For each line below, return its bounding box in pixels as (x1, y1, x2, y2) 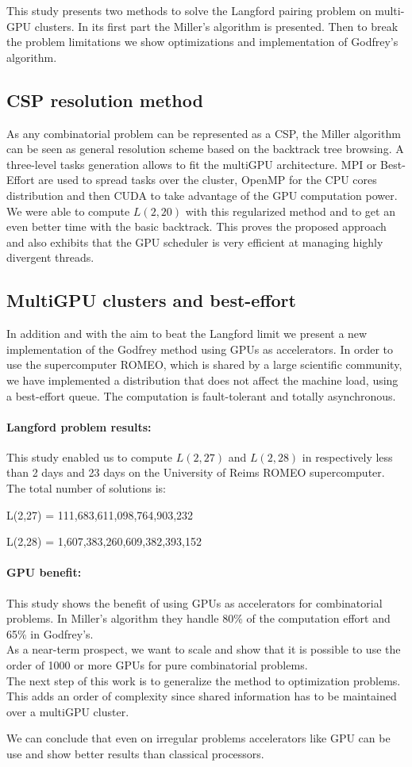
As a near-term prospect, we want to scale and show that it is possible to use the (6, 641, 401, 658)
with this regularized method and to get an (185, 202, 395, 219)
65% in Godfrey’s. (6, 625, 94, 642)
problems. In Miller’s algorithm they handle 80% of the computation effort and (6, 610, 391, 627)
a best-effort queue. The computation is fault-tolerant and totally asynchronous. (6, 387, 396, 404)
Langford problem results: (6, 418, 152, 435)
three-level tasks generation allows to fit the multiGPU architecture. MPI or (6, 155, 377, 172)
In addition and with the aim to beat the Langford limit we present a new (6, 325, 368, 342)
